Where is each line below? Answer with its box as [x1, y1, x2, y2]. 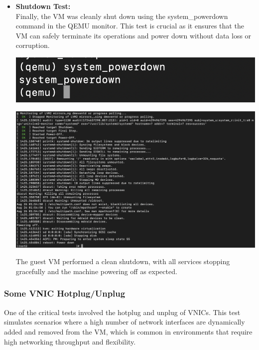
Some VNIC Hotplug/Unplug [4, 287, 126, 300]
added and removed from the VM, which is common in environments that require [4, 326, 253, 337]
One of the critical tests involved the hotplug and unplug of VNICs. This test [4, 307, 241, 317]
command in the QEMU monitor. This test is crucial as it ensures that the [15, 20, 244, 31]
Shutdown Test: [15, 1, 71, 11]
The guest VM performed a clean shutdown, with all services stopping [15, 256, 230, 267]
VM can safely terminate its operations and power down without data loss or [15, 30, 252, 40]
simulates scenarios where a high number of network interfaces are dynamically [4, 317, 245, 327]
